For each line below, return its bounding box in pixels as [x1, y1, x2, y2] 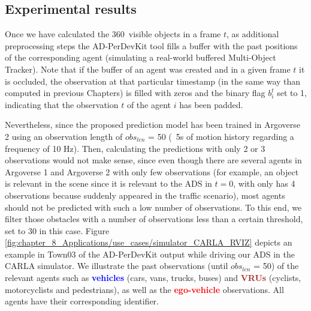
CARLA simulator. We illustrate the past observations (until [5, 259, 228, 272]
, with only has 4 [233, 177, 295, 190]
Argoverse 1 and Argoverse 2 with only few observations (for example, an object [5, 165, 299, 178]
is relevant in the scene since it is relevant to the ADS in [5, 177, 212, 190]
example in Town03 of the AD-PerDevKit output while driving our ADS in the [5, 247, 295, 260]
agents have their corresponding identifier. [5, 295, 159, 307]
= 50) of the [253, 259, 299, 272]
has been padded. [179, 98, 243, 110]
